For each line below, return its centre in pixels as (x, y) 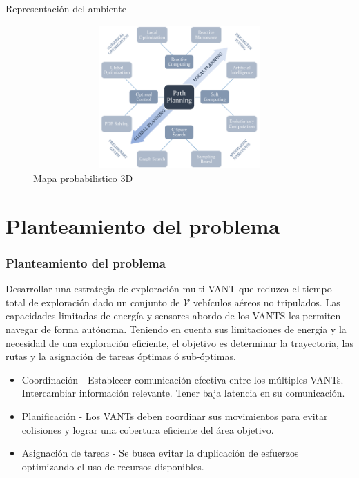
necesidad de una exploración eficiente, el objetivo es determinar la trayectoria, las (180, 342)
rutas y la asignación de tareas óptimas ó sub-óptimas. (121, 356)
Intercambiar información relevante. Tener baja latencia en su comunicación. (183, 393)
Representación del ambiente (66, 8)
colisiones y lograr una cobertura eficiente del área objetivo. (148, 429)
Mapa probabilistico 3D (83, 178)
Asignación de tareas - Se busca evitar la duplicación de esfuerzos (160, 453)
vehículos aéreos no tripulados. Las (266, 302)
